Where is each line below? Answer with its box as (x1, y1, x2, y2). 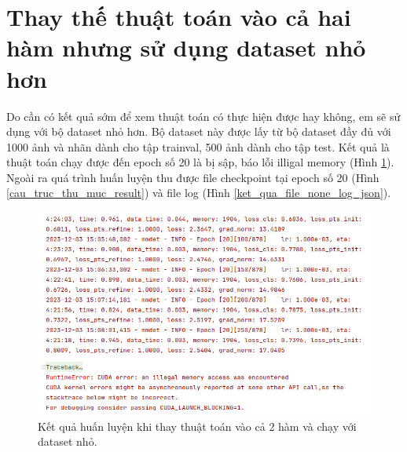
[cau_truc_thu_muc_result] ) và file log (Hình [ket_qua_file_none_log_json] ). (6, 184, 391, 201)
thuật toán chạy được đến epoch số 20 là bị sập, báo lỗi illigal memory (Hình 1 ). (6, 154, 394, 170)
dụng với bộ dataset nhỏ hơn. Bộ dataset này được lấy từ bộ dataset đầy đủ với (6, 123, 391, 140)
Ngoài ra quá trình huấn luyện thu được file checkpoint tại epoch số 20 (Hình (6, 169, 379, 185)
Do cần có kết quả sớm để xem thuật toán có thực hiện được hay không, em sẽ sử (6, 108, 401, 124)
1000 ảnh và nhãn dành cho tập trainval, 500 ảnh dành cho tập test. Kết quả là (6, 138, 390, 155)
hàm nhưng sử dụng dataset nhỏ (6, 31, 366, 64)
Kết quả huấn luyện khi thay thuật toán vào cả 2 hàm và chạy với (38, 417, 357, 434)
